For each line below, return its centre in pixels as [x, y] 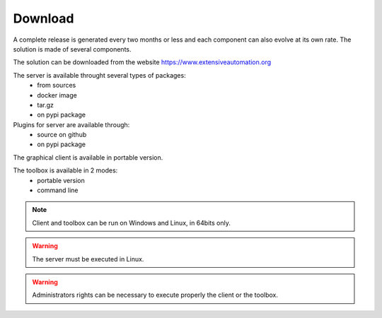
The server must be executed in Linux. [88, 259]
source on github [62, 135]
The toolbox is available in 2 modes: [65, 170]
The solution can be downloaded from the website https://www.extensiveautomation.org [142, 62]
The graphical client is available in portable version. [88, 157]
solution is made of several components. [72, 49]
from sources [57, 86]
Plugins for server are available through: [71, 124]
